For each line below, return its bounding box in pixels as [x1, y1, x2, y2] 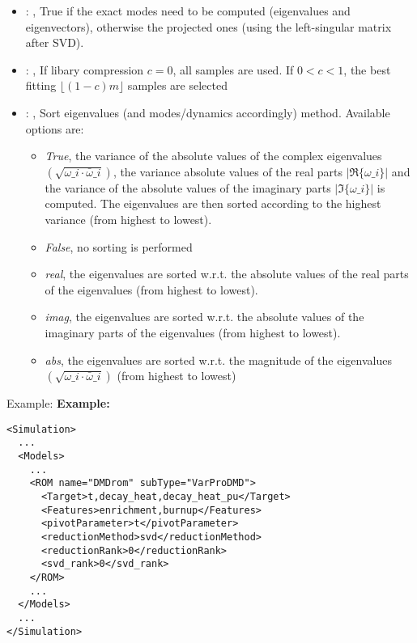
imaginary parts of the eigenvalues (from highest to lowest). [45, 324, 341, 341]
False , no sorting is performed [45, 238, 193, 255]
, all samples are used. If [172, 61, 294, 78]
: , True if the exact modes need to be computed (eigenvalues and [25, 2, 351, 19]
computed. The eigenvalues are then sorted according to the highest [45, 195, 381, 212]
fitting [25, 77, 57, 94]
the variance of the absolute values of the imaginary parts [45, 179, 331, 196]
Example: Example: [6, 395, 110, 412]
